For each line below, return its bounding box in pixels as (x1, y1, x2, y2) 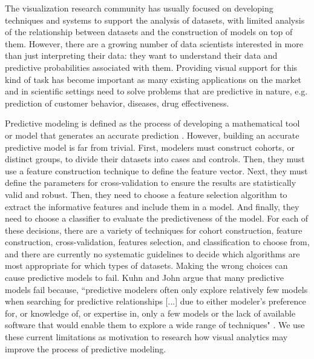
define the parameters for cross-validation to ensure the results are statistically (5, 176, 296, 189)
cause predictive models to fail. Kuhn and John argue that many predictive (5, 271, 284, 284)
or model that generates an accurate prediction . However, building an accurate (5, 128, 299, 141)
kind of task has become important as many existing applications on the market (5, 73, 302, 85)
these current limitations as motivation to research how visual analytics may (5, 331, 288, 343)
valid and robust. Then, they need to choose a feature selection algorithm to (5, 188, 287, 200)
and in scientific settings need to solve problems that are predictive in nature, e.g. (5, 85, 308, 97)
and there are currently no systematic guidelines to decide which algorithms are (5, 247, 300, 260)
